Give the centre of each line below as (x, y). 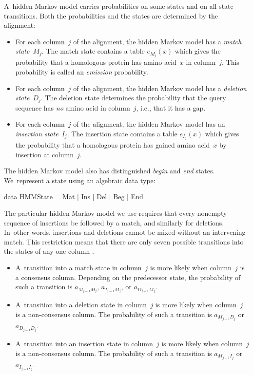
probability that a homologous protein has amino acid (96, 62)
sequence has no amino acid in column (73, 107)
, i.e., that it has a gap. (171, 107)
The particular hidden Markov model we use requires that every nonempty (116, 213)
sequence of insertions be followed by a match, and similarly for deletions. (114, 222)
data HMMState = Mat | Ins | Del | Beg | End (74, 197)
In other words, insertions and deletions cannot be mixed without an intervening (125, 232)
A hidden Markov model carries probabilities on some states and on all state (119, 6)
